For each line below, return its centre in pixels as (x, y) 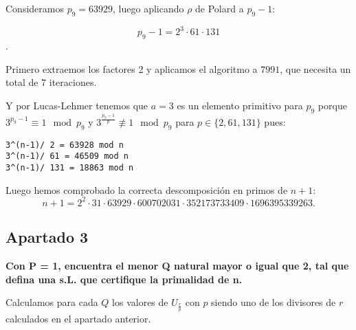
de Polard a (220, 8)
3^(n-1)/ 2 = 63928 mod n (65, 145)
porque (332, 105)
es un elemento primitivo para (240, 105)
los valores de (140, 302)
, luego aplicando (148, 8)
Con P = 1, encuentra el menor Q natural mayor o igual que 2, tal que (177, 266)
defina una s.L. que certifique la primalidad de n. (124, 279)
